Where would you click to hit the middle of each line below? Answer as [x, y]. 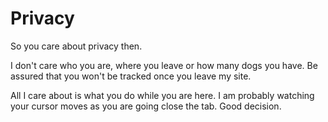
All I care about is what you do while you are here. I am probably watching [162, 95]
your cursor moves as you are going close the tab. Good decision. [146, 106]
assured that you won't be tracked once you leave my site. [131, 76]
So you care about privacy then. [76, 46]
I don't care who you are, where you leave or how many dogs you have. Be [164, 65]
